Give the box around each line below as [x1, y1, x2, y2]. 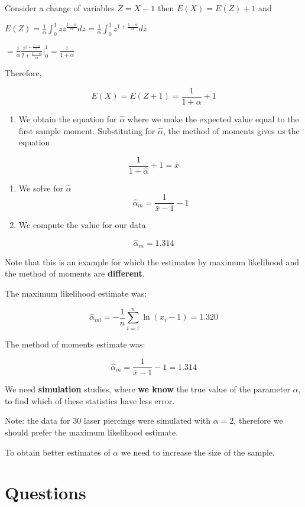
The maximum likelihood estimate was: [5, 287, 147, 299]
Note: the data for [5, 414, 70, 427]
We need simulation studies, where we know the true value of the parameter [5, 383, 290, 395]
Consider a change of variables [5, 2, 115, 14]
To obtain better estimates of [5, 446, 111, 458]
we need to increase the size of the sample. [121, 446, 275, 458]
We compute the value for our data [18, 219, 146, 231]
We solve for [18, 181, 63, 194]
